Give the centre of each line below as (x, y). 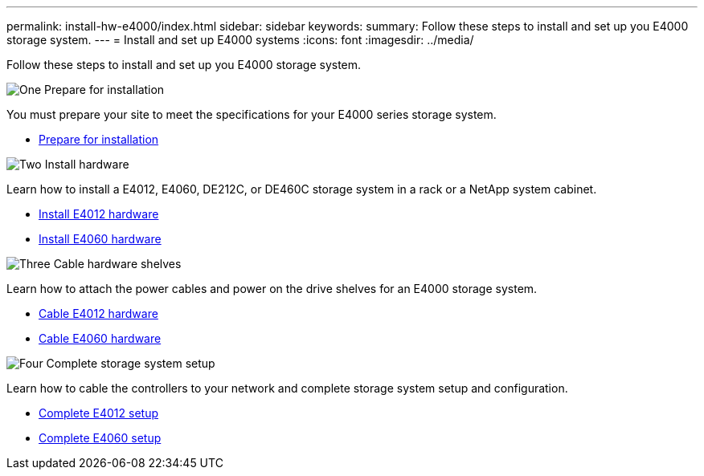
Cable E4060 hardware (100, 338)
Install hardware (87, 164)
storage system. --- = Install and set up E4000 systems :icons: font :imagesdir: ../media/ (240, 40)
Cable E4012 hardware (98, 313)
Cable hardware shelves (117, 264)
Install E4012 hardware (99, 214)
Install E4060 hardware (100, 239)
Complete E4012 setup (98, 413)
